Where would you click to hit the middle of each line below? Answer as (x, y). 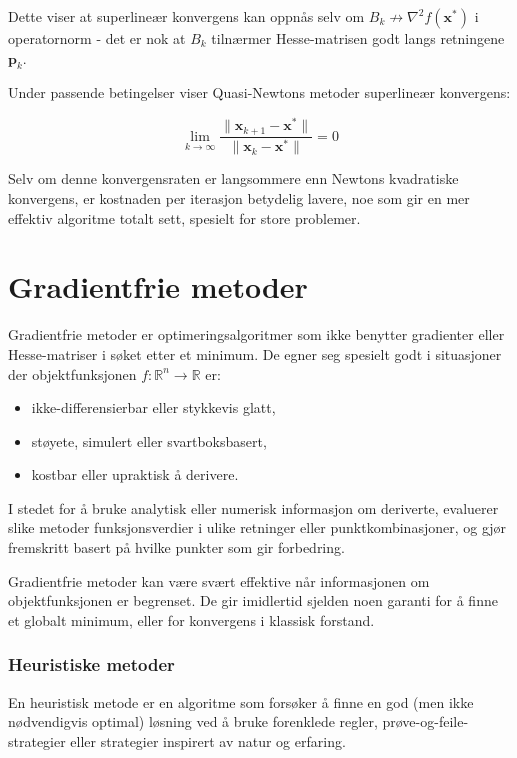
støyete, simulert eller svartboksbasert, (149, 440)
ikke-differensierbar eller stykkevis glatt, (153, 407)
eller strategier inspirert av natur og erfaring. (208, 740)
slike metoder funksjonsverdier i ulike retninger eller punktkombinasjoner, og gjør (257, 527)
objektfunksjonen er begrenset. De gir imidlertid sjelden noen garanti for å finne (253, 600)
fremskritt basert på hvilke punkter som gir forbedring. (176, 547)
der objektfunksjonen (72, 373)
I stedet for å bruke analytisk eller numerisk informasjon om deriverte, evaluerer (253, 507)
